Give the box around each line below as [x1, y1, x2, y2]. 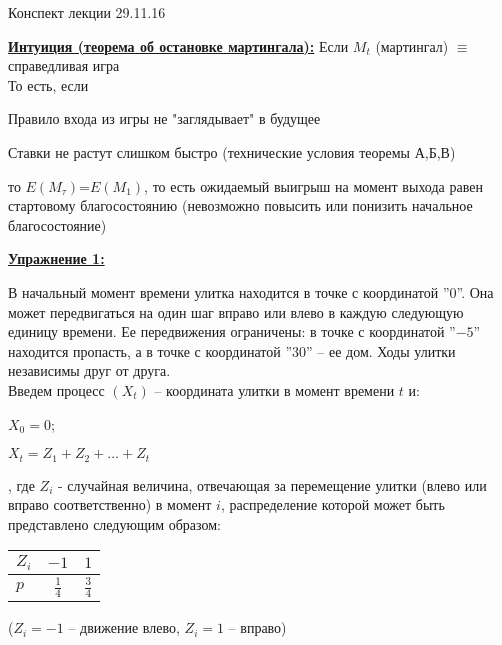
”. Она [456, 281, 494, 302]
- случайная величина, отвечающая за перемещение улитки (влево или [58, 474, 487, 495]
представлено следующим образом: [8, 513, 222, 534]
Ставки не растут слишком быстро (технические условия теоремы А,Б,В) [8, 141, 456, 162]
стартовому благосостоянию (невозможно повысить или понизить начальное [8, 195, 473, 216]
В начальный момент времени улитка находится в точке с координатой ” [8, 281, 450, 302]
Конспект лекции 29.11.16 [8, 2, 166, 22]
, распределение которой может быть [220, 494, 445, 515]
